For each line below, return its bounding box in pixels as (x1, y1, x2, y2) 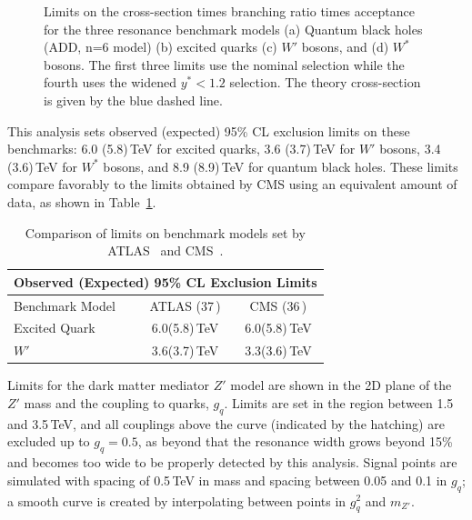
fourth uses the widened (44, 73, 177, 92)
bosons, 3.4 (379, 139, 441, 158)
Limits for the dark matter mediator (7, 375, 210, 395)
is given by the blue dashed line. (44, 90, 223, 109)
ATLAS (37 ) (149, 295, 221, 315)
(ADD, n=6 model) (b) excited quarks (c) (44, 37, 277, 56)
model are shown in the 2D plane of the (230, 375, 452, 395)
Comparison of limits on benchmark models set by (25, 223, 306, 242)
